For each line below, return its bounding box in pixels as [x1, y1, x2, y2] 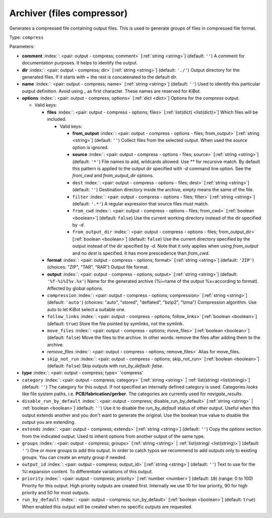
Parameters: [9, 43, 35, 50]
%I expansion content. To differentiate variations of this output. [22, 468, 153, 474]
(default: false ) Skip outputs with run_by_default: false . [47, 362, 164, 368]
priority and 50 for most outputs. [22, 489, 90, 495]
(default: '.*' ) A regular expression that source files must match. [72, 200, 209, 206]
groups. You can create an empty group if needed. [22, 454, 127, 460]
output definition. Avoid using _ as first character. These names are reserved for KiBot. [22, 88, 201, 94]
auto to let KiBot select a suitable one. [47, 306, 126, 312]
